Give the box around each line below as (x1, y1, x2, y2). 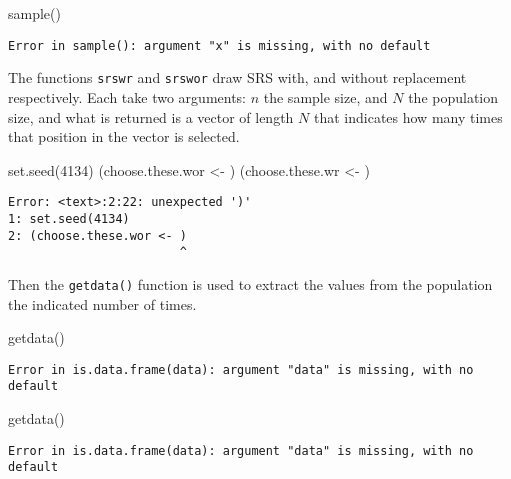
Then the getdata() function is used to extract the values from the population (8, 273, 493, 294)
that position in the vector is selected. (8, 126, 240, 147)
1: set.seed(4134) (8, 211, 130, 226)
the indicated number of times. (8, 293, 197, 314)
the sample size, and (263, 86, 388, 107)
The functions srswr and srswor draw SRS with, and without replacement (8, 67, 467, 88)
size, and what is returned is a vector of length (8, 106, 294, 127)
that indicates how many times (313, 106, 503, 127)
